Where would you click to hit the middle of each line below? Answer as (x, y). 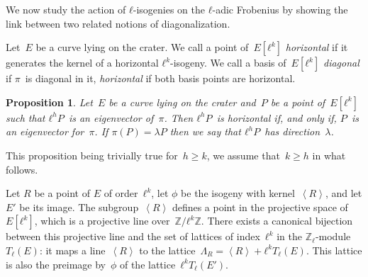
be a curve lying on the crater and (182, 102)
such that (26, 117)
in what (329, 155)
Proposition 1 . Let (49, 102)
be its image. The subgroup (79, 207)
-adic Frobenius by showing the (280, 9)
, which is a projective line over (102, 221)
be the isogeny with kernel (238, 193)
